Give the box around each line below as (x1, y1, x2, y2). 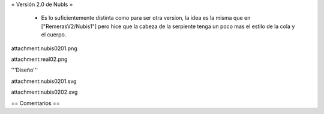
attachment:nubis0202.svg (11, 88, 78, 95)
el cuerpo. (41, 31, 67, 38)
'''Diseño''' (11, 66, 38, 74)
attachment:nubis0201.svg (11, 78, 77, 85)
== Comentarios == (11, 99, 60, 107)
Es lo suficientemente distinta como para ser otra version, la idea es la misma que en (41, 14, 251, 21)
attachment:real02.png (11, 56, 68, 63)
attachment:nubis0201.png (11, 45, 77, 52)
